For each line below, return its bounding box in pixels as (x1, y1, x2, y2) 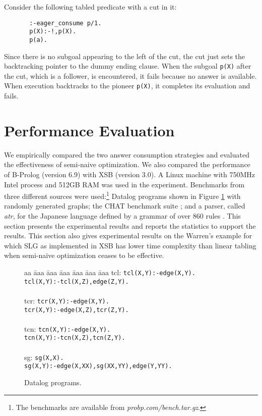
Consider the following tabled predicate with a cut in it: (4, 2, 177, 12)
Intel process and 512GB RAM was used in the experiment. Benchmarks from (4, 179, 245, 189)
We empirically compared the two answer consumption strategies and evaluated (4, 149, 249, 160)
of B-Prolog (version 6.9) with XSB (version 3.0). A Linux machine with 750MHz (4, 169, 255, 179)
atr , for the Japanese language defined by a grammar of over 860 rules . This (4, 211, 241, 221)
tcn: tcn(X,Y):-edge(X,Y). (24, 323, 111, 334)
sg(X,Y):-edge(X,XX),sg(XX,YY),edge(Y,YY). (24, 362, 172, 370)
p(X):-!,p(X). (29, 28, 77, 35)
